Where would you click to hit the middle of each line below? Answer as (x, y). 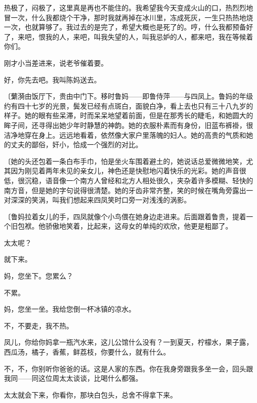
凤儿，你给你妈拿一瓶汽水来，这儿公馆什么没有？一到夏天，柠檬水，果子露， (128, 342)
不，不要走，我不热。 (39, 325)
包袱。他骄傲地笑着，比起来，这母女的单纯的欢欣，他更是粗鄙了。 (125, 226)
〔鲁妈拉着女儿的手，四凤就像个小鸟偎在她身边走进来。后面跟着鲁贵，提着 (125, 216)
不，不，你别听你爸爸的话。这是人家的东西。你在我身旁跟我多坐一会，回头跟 (128, 368)
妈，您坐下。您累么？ (39, 276)
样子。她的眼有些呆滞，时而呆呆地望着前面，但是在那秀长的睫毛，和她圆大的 (128, 115)
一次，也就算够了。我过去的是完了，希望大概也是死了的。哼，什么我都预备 (125, 27)
